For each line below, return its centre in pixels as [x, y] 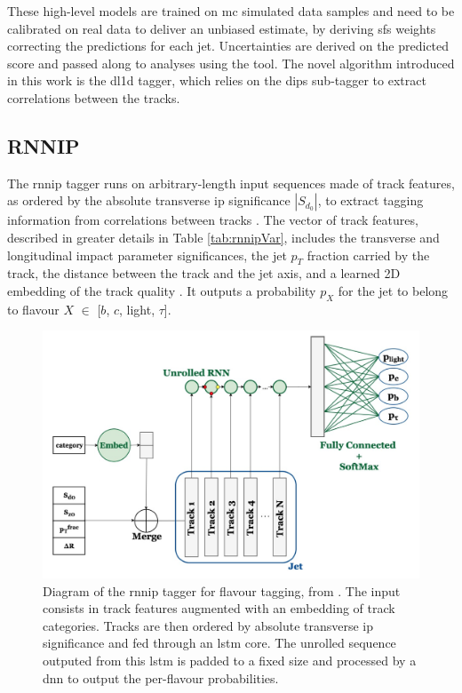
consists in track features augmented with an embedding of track [219, 608]
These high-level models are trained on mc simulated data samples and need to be [231, 11]
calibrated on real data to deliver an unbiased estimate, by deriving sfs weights [222, 28]
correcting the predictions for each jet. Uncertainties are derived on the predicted [228, 46]
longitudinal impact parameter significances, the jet [147, 255]
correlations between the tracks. [94, 97]
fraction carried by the [368, 255]
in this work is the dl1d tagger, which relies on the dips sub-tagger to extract [217, 80]
